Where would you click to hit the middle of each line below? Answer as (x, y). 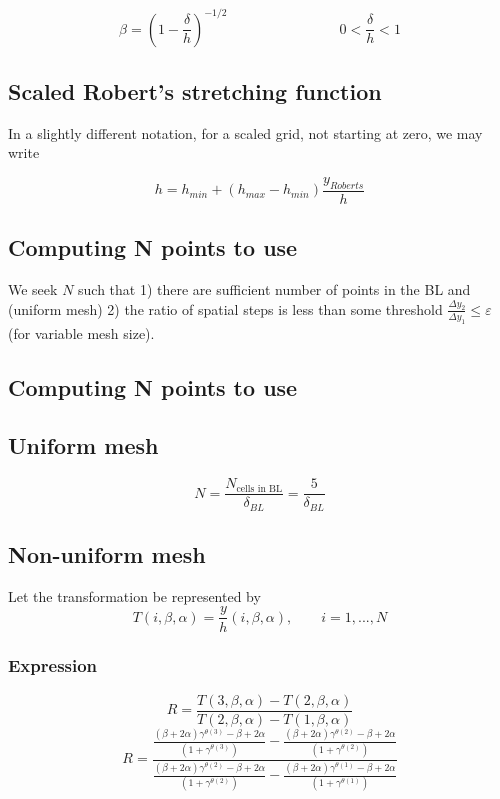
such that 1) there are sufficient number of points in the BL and (274, 288)
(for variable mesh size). (81, 332)
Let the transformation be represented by (134, 595)
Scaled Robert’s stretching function (195, 90)
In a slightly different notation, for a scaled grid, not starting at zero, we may (245, 132)
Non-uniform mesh (107, 554)
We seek (33, 288)
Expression (53, 665)
